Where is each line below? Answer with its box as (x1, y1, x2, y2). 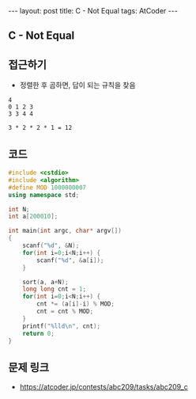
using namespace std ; (8, 191, 80, 199)
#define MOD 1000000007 (8, 184, 87, 192)
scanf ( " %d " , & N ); (22, 241, 80, 250)
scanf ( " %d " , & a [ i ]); (36, 256, 104, 264)
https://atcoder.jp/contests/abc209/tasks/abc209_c (19, 382, 188, 392)
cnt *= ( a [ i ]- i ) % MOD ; (36, 300, 115, 308)
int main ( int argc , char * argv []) (8, 227, 122, 235)
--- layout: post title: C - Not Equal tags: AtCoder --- (8, 6, 178, 15)
